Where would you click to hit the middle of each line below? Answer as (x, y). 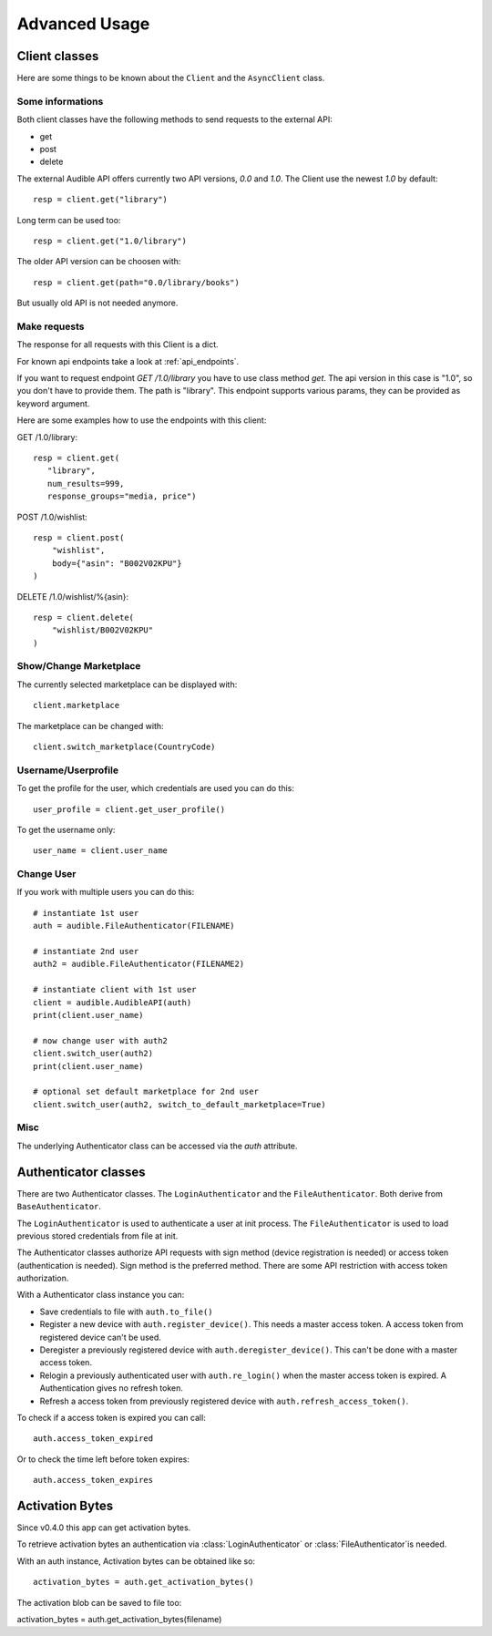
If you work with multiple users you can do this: (106, 892)
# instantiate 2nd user (86, 951)
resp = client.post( (79, 537)
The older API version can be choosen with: (99, 262)
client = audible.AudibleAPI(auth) (113, 1002)
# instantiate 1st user (86, 913)
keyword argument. (53, 403)
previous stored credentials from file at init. (97, 1236)
